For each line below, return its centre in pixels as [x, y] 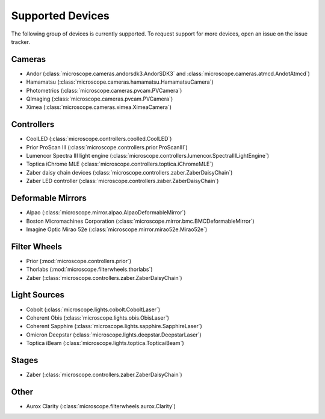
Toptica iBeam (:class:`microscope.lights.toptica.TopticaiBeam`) [105, 343]
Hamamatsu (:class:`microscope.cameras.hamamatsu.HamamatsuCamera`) [120, 82]
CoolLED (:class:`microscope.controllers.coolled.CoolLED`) [99, 139]
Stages [25, 360]
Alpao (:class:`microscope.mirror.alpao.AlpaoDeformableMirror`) [106, 213]
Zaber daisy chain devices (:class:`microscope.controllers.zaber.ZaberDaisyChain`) [129, 172]
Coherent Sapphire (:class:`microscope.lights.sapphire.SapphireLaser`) [114, 326]
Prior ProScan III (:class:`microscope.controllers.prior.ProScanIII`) [107, 147]
